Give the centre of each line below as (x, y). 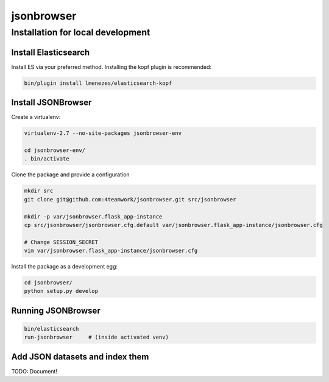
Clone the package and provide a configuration (71, 175)
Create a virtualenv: (36, 117)
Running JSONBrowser (56, 310)
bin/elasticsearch (51, 329)
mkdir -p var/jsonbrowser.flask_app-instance (93, 216)
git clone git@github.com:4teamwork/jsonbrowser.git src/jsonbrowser (130, 199)
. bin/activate (47, 159)
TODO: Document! (34, 371)
